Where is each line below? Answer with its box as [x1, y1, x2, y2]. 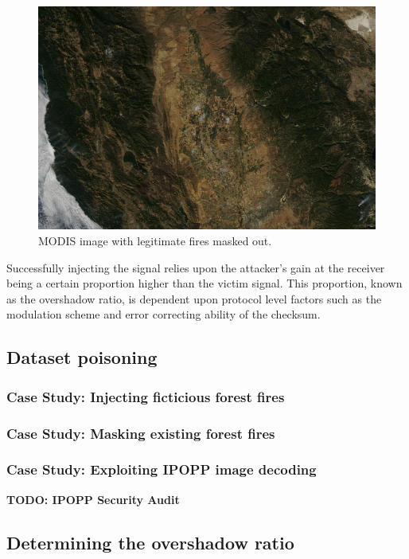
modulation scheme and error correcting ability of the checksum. [6, 306, 321, 322]
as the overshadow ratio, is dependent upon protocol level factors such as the [6, 290, 382, 307]
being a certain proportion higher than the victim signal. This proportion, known [6, 275, 403, 291]
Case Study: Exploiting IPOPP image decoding [6, 459, 317, 479]
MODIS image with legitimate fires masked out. [38, 233, 272, 249]
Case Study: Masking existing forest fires [6, 423, 275, 443]
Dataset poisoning [6, 345, 158, 369]
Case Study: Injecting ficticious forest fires [6, 386, 285, 406]
